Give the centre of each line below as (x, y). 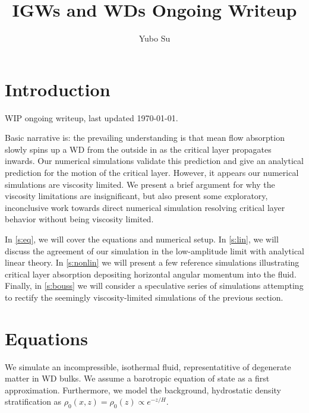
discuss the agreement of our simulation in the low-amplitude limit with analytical (154, 250)
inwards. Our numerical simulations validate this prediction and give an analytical (154, 161)
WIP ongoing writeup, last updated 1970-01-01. (92, 117)
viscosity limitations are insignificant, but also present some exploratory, (136, 196)
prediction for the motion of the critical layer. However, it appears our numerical (152, 173)
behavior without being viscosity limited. (79, 219)
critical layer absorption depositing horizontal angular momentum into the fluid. (151, 274)
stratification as (33, 401)
